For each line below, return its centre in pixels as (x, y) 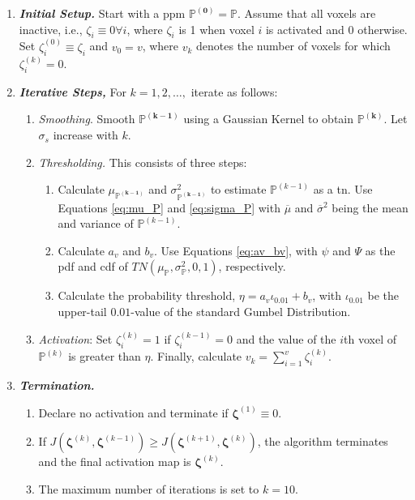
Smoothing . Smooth (87, 119)
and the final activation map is (115, 462)
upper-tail (82, 312)
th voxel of (370, 339)
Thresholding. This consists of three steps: (143, 162)
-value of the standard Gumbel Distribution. (241, 312)
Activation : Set (75, 339)
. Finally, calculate (196, 356)
